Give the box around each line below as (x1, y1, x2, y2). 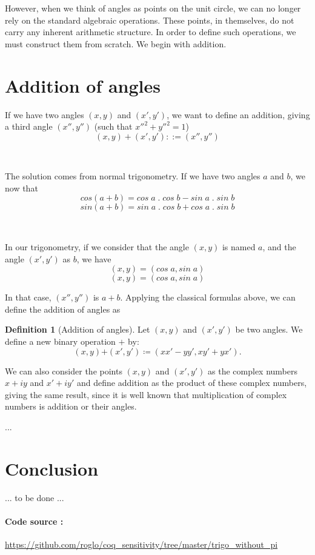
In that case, (5, 291, 51, 304)
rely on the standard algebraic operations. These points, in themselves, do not (5, 13, 294, 26)
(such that (94, 120, 133, 133)
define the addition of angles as (5, 302, 121, 315)
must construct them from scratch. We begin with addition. (5, 37, 227, 50)
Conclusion (5, 456, 99, 480)
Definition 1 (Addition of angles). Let (5, 323, 150, 336)
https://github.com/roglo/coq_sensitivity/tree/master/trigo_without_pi (5, 538, 278, 551)
